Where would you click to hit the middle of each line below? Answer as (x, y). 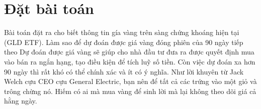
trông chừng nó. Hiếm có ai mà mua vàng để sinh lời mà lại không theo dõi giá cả (130, 91)
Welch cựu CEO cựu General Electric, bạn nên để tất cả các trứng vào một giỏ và (130, 81)
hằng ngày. (21, 101)
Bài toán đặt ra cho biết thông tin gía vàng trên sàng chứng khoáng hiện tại (122, 32)
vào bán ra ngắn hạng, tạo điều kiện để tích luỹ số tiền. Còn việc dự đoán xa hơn (130, 61)
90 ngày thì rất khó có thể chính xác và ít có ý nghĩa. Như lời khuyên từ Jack (124, 71)
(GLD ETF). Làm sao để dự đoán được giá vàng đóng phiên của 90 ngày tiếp (124, 42)
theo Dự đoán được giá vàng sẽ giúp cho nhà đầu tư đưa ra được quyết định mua (129, 52)
